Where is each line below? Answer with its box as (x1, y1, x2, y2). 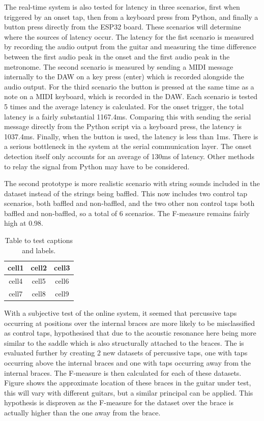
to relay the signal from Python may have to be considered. (4, 161, 190, 171)
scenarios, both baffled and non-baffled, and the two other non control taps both (4, 198, 255, 208)
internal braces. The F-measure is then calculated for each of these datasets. (4, 367, 242, 378)
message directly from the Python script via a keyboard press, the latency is (4, 121, 242, 132)
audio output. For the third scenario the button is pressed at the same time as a (4, 81, 254, 92)
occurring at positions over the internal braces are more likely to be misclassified (4, 317, 255, 328)
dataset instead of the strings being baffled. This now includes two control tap (4, 188, 248, 198)
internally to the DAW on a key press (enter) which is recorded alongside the (4, 71, 244, 82)
